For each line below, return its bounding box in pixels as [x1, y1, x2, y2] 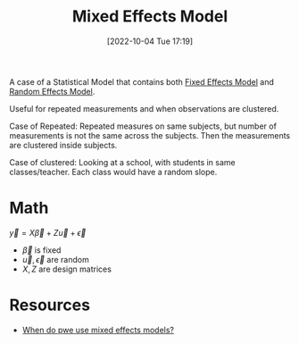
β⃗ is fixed [21, 244, 62, 256]
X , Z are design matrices [21, 264, 112, 274]
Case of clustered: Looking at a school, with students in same [9, 156, 237, 167]
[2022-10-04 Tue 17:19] [106, 36, 194, 46]
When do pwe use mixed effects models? [21, 324, 175, 335]
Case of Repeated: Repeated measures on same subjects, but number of [9, 121, 277, 131]
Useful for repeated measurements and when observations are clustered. [9, 103, 279, 113]
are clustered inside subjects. [9, 139, 118, 150]
